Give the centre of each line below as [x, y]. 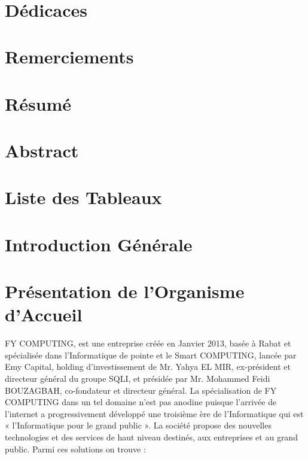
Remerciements [69, 57]
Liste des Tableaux [83, 197]
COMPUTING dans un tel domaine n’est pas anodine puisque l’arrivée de [141, 402]
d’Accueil [44, 314]
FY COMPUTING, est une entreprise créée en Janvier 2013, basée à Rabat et [148, 343]
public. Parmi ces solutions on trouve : [75, 449]
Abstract [42, 150]
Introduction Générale [99, 244]
